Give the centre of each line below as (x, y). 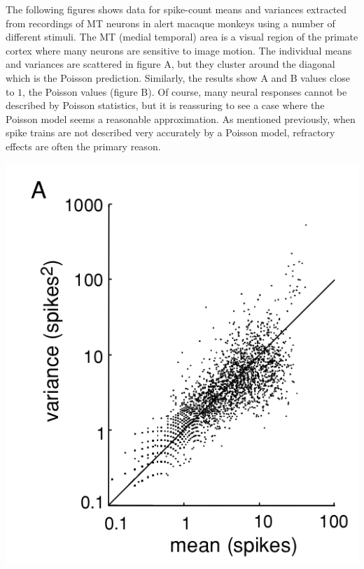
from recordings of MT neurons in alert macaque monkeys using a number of (170, 23)
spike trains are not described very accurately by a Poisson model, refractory (170, 132)
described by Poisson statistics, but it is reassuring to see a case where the (165, 105)
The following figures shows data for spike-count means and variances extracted (176, 9)
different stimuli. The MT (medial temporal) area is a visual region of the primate (182, 37)
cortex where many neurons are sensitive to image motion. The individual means (179, 50)
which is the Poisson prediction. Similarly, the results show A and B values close (178, 77)
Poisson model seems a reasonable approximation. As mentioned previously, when (181, 118)
